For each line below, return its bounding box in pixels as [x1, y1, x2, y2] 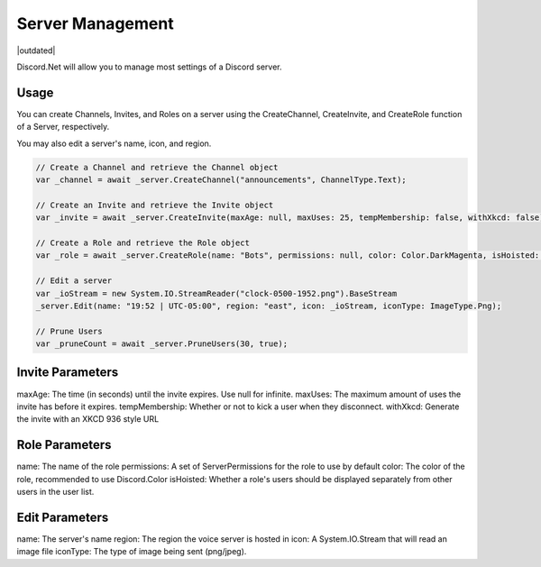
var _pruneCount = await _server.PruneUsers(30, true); [35, 339, 289, 349]
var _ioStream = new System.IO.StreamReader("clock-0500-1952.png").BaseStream [35, 288, 398, 298]
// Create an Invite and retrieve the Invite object [35, 199, 274, 210]
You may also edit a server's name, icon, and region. [16, 138, 212, 149]
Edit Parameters [16, 509, 109, 525]
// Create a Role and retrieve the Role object [35, 237, 250, 248]
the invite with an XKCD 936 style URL [16, 414, 160, 425]
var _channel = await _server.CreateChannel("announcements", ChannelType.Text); [35, 175, 408, 185]
